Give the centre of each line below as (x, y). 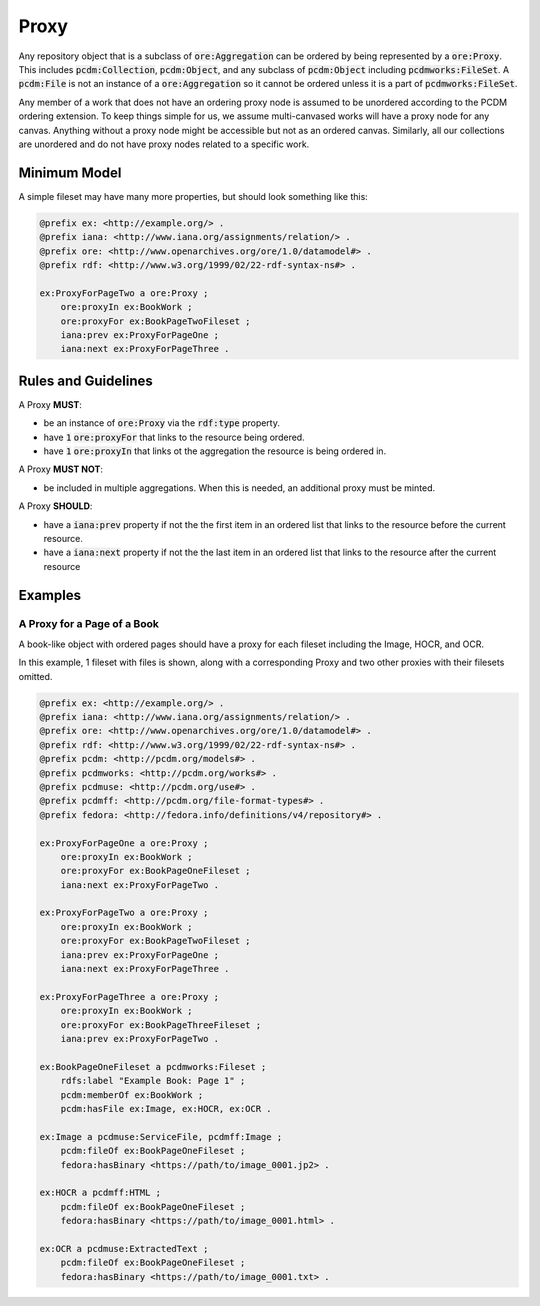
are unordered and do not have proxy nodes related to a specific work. (164, 144)
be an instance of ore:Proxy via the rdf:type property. (161, 423)
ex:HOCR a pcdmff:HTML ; (100, 1193)
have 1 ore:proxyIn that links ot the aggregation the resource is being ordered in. (215, 451)
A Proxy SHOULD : (55, 506)
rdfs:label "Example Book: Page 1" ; (153, 1081)
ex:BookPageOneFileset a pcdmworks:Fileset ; (153, 1066)
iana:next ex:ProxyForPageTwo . (140, 884)
